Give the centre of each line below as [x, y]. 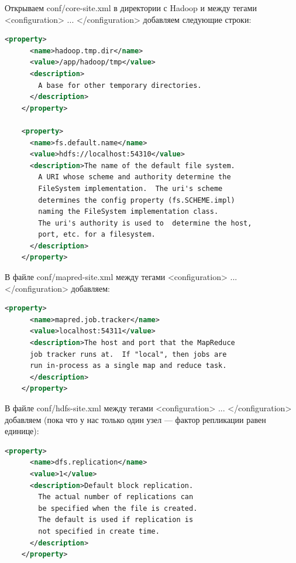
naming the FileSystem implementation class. [128, 212]
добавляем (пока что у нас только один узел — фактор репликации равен [135, 419]
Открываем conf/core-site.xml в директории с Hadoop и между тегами [131, 8]
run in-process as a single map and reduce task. [128, 366]
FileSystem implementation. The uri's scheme [130, 188]
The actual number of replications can [116, 497]
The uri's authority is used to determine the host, [145, 223]
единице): [22, 431]
